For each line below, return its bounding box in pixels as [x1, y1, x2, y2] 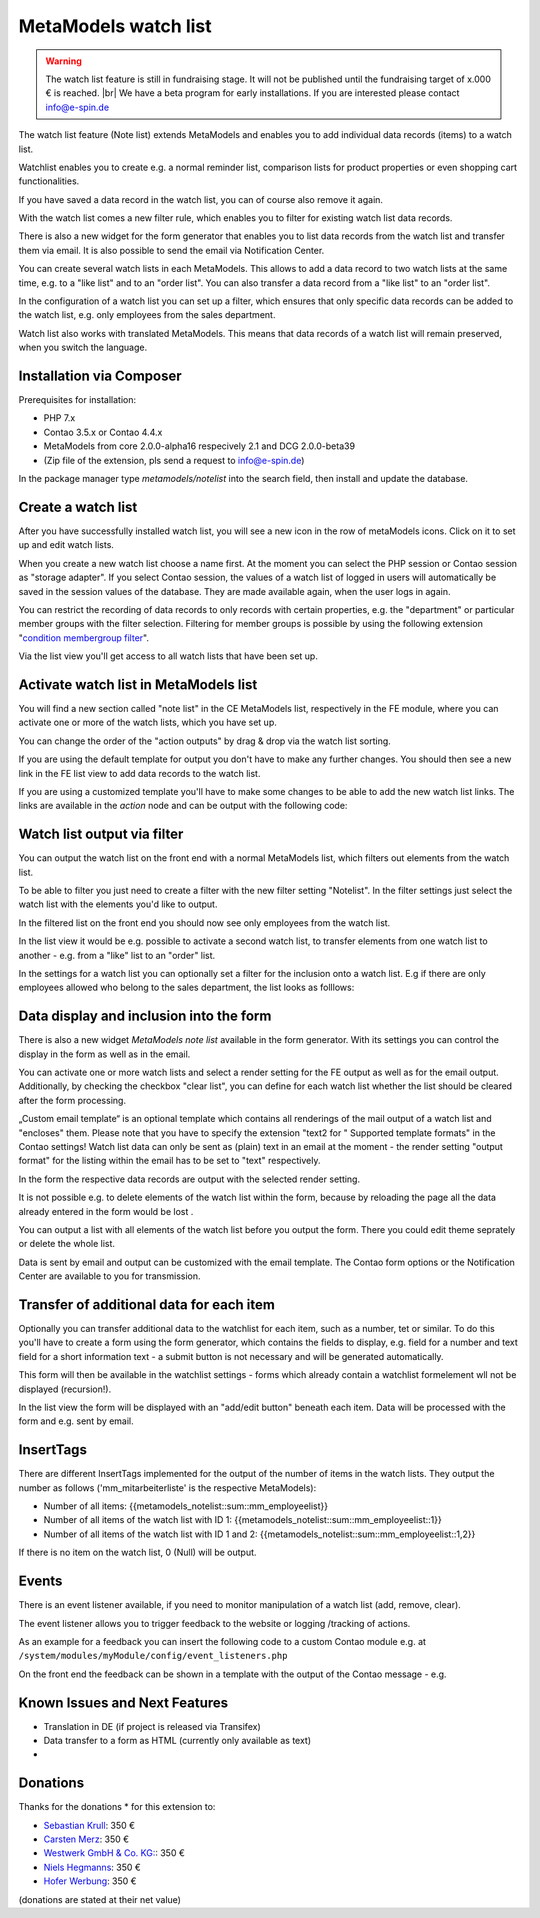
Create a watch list [18, 498, 138, 515]
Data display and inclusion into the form [18, 1008, 272, 1025]
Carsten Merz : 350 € [43, 1833, 130, 1845]
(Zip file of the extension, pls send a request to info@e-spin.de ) [43, 454, 305, 466]
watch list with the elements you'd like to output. [18, 898, 218, 910]
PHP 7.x [43, 412, 76, 424]
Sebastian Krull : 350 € [43, 1819, 135, 1831]
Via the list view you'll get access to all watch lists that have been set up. [18, 650, 319, 662]
